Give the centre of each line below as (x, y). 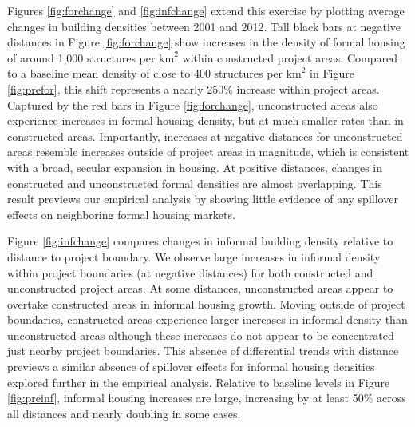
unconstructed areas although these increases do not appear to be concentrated (201, 335)
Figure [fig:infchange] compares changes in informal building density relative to (200, 241)
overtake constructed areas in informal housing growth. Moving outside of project (206, 303)
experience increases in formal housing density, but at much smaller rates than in (206, 120)
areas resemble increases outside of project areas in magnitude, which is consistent (208, 152)
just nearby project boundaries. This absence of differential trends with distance (203, 351)
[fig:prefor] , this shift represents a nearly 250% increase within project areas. (194, 88)
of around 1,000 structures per (81, 57)
